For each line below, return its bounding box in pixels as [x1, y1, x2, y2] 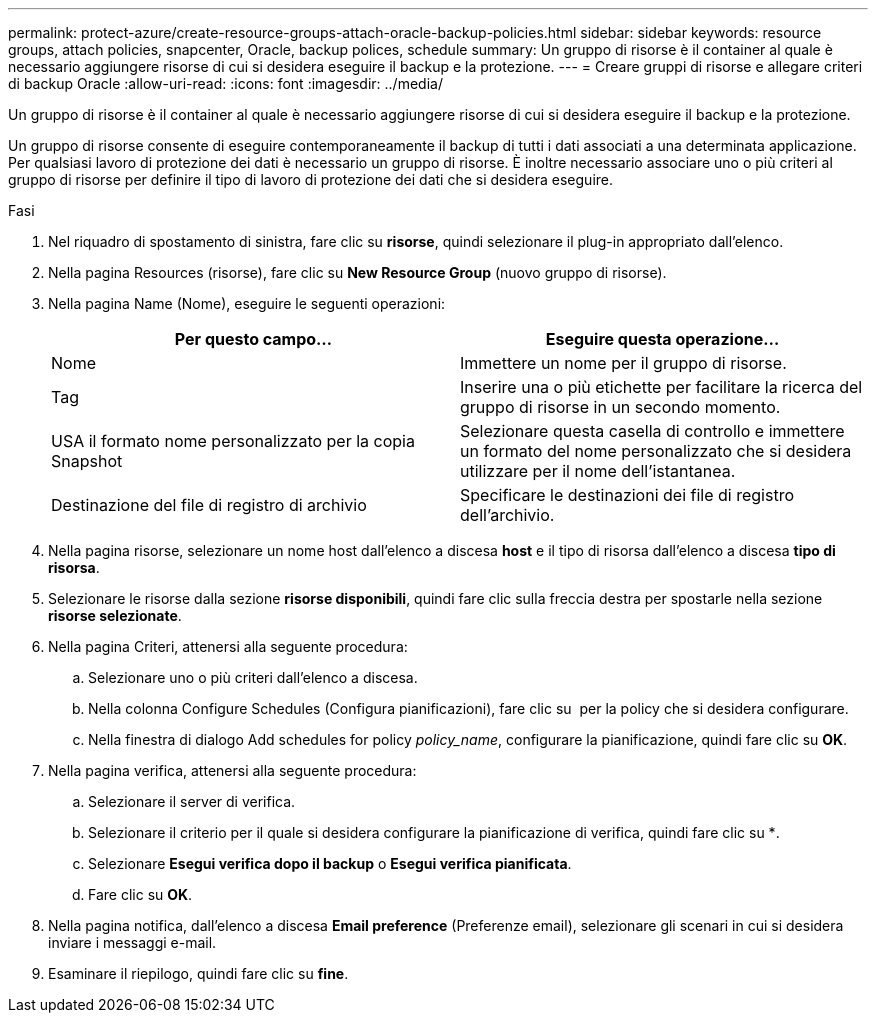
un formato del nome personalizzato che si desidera [460, 441, 852, 461]
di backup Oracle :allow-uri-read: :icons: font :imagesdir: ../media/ [8, 75, 443, 92]
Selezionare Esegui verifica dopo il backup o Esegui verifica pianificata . [88, 855, 572, 872]
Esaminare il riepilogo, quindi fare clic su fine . [48, 965, 349, 982]
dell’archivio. [460, 505, 555, 525]
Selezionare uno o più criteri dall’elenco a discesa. [88, 669, 418, 686]
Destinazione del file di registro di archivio [51, 495, 367, 515]
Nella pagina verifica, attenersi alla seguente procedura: [48, 762, 417, 779]
